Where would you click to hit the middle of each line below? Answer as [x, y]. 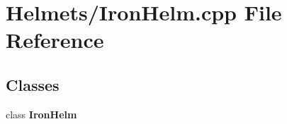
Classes [33, 84]
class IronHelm [41, 114]
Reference [55, 40]
